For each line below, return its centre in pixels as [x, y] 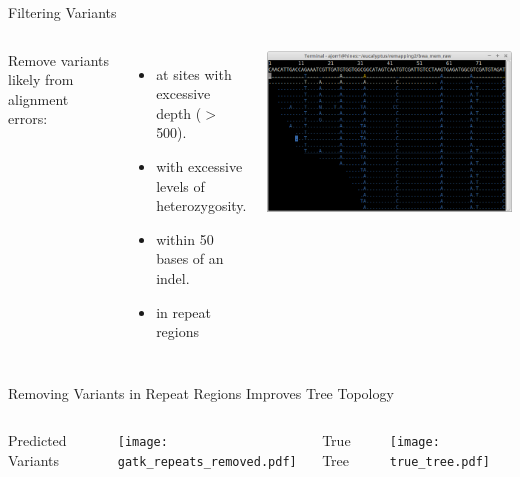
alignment [38, 98]
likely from [41, 79]
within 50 [185, 238]
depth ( [179, 112]
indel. [173, 277]
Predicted [37, 440]
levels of [180, 185]
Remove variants [59, 59]
